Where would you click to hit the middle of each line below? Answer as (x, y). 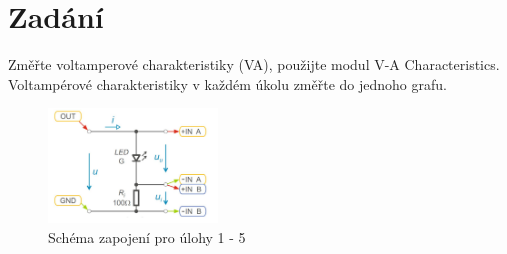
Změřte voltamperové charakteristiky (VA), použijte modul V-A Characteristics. (254, 64)
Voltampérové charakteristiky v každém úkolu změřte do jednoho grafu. (227, 83)
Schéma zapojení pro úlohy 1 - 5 (147, 236)
